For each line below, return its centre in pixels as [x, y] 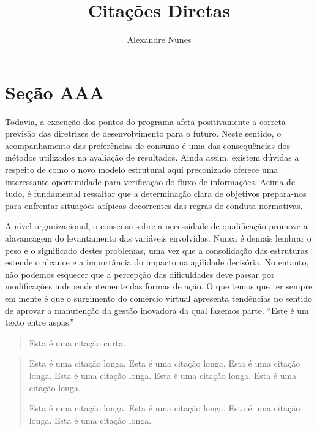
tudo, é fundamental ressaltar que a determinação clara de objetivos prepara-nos [156, 193]
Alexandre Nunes [159, 40]
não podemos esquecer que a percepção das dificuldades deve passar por [140, 274]
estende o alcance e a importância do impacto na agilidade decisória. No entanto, [157, 262]
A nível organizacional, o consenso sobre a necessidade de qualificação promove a [156, 226]
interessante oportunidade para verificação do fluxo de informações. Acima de [150, 181]
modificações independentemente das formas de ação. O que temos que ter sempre [159, 286]
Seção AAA [55, 92]
